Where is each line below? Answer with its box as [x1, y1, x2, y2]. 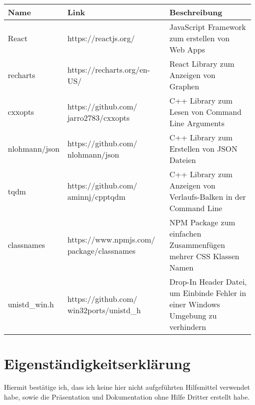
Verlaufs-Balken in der [169, 191, 246, 202]
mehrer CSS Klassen [169, 250, 239, 262]
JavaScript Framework [169, 21, 246, 32]
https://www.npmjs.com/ [67, 233, 155, 245]
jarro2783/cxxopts [67, 111, 130, 123]
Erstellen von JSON [169, 143, 238, 154]
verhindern [169, 321, 206, 332]
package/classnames [67, 244, 136, 256]
